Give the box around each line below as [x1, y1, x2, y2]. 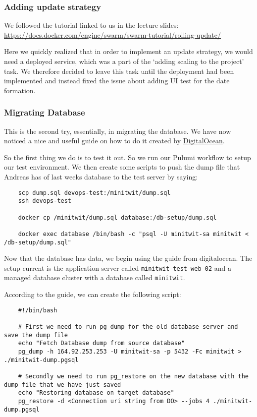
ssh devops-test [18, 197, 72, 205]
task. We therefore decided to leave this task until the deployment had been [4, 65, 234, 76]
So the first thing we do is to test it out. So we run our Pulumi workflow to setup [4, 152, 251, 162]
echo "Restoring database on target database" [18, 389, 174, 397]
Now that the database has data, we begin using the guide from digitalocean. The [4, 253, 253, 263]
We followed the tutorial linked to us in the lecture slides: [4, 20, 179, 30]
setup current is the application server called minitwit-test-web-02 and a [4, 262, 231, 273]
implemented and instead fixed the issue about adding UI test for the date [4, 75, 230, 86]
